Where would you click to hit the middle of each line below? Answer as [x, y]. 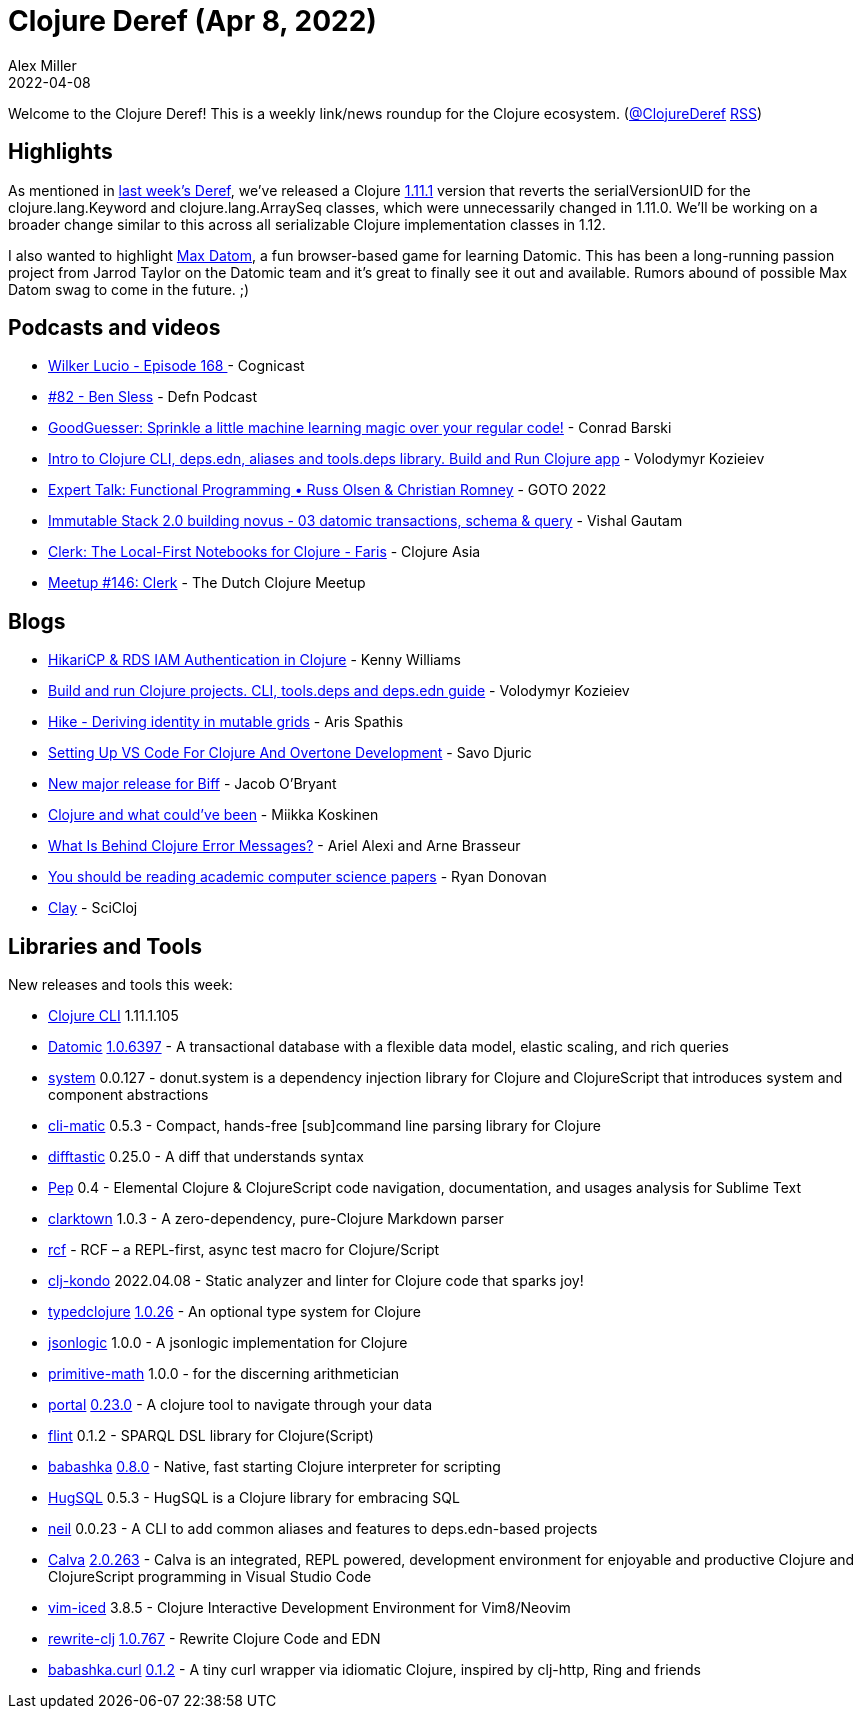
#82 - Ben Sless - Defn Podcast [153, 397]
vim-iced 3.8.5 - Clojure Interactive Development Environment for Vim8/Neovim [309, 1608]
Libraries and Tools [105, 946]
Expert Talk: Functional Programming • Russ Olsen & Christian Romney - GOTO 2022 [327, 490]
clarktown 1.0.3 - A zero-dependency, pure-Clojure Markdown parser [276, 1219]
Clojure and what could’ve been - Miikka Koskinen [213, 815]
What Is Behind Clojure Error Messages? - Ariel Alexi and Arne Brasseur [284, 846]
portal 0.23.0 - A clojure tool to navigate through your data [240, 1405]
